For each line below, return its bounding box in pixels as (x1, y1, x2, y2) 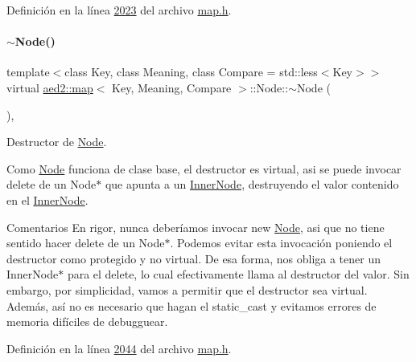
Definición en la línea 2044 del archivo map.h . (6, 340, 232, 356)
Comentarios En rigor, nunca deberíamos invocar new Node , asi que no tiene (6, 218, 385, 235)
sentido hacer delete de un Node (6, 234, 165, 251)
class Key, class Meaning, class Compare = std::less (64, 63, 318, 80)
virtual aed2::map (6, 79, 93, 96)
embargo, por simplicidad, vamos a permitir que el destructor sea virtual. (6, 281, 368, 298)
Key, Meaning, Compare (112, 79, 232, 96)
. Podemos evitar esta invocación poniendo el (170, 234, 393, 251)
